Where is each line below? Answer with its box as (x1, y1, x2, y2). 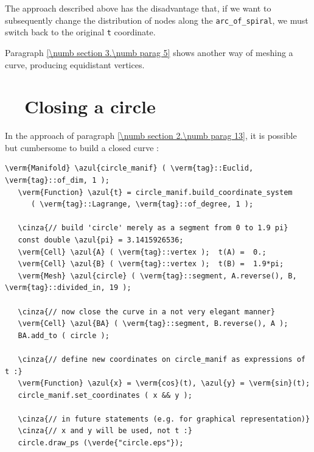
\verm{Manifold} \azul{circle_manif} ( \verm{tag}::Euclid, (5, 164, 254, 173)
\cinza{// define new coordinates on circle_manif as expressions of (18, 355, 305, 364)
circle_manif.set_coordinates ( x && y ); (18, 390, 192, 400)
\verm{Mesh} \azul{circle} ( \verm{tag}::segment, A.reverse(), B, (18, 271, 297, 280)
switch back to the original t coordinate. (5, 26, 156, 38)
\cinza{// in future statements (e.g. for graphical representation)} (18, 414, 310, 423)
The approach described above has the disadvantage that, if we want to (5, 2, 271, 14)
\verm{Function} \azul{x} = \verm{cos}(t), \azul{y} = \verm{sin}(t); (18, 379, 310, 388)
